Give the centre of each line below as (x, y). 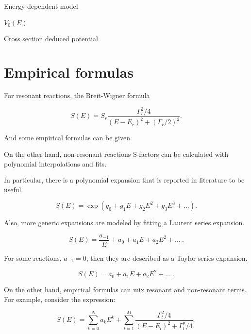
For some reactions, (33, 258)
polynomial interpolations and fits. (55, 163)
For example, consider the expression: (60, 299)
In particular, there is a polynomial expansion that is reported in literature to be (124, 180)
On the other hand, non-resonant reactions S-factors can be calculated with (116, 154)
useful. (14, 189)
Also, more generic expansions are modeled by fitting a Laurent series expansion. (124, 223)
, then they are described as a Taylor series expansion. (167, 258)
